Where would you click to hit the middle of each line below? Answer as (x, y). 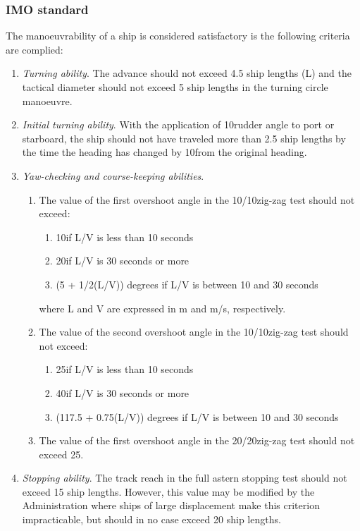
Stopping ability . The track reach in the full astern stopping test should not (185, 478)
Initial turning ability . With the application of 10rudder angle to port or (178, 124)
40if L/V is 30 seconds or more (123, 392)
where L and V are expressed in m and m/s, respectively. (162, 308)
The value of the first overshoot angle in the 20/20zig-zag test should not (197, 440)
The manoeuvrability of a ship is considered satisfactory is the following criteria (178, 36)
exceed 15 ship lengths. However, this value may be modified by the (168, 491)
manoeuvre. (47, 100)
